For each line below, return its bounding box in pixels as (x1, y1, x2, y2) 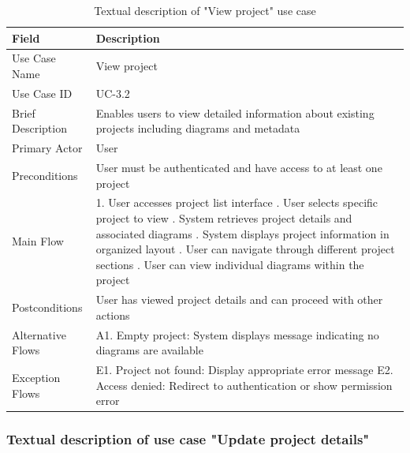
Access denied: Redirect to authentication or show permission (95, 376, 393, 393)
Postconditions (12, 299, 83, 316)
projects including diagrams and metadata (95, 120, 300, 137)
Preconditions (12, 167, 78, 183)
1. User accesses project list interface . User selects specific (95, 194, 378, 211)
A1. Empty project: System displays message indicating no (95, 326, 379, 343)
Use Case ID (12, 84, 73, 101)
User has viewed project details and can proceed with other (95, 291, 383, 308)
